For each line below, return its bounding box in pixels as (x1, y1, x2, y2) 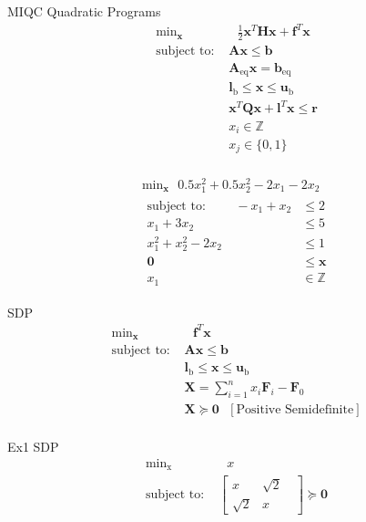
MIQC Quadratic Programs (7, 2, 161, 20)
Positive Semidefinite (236, 402, 354, 416)
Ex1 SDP (7, 437, 59, 456)
